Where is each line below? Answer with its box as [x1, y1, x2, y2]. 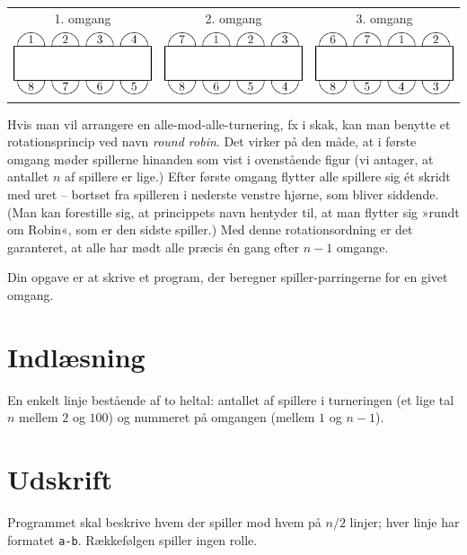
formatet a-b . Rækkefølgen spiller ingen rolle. [7, 530, 258, 549]
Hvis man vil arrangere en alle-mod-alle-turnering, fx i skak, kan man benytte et [7, 114, 451, 133]
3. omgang [356, 8, 413, 27]
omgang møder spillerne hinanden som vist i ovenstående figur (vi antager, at [7, 149, 434, 168]
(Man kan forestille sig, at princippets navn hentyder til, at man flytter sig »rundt [7, 202, 460, 221]
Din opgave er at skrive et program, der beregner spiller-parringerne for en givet [7, 268, 448, 286]
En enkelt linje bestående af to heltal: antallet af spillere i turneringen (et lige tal [7, 390, 454, 409]
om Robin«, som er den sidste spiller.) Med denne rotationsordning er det [7, 220, 413, 239]
